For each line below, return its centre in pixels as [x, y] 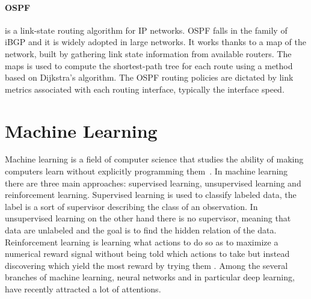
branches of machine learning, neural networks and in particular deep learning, [150, 277]
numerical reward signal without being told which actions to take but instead [147, 254]
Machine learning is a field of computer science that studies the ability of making [154, 159]
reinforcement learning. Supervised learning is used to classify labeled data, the [151, 195]
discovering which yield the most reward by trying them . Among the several [146, 265]
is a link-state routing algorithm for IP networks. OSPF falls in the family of [146, 30]
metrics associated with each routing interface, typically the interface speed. [145, 89]
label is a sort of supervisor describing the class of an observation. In [131, 206]
